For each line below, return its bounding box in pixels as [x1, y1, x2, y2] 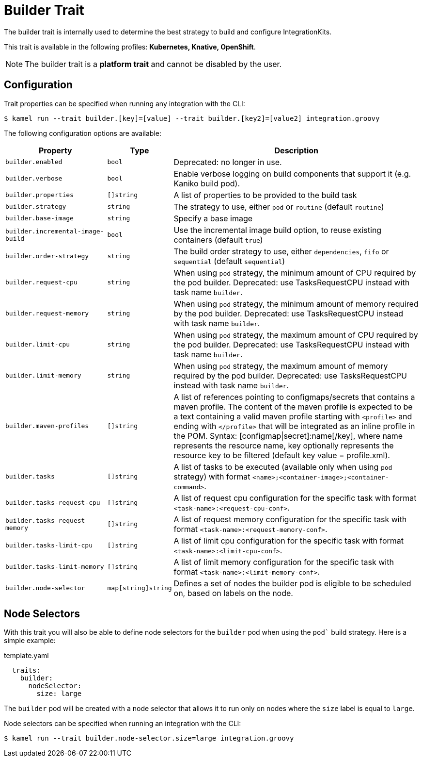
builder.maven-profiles [5, 422, 89, 430]
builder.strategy [5, 203, 66, 211]
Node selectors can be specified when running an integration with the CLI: [4, 719, 241, 728]
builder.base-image [5, 215, 74, 222]
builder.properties [5, 191, 74, 199]
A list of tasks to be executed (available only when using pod [173, 462, 392, 472]
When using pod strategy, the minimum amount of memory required [173, 298, 419, 309]
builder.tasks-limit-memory [5, 563, 104, 571]
